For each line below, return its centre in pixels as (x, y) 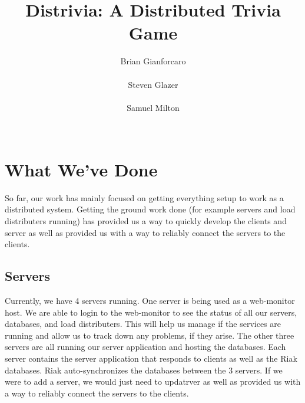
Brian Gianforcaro (153, 61)
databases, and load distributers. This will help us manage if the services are (143, 324)
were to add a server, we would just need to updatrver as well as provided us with (153, 381)
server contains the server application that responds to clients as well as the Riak (151, 358)
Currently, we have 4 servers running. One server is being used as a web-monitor (150, 300)
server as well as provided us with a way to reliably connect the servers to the (145, 232)
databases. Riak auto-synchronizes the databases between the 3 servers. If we (144, 370)
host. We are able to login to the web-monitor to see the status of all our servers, (151, 312)
